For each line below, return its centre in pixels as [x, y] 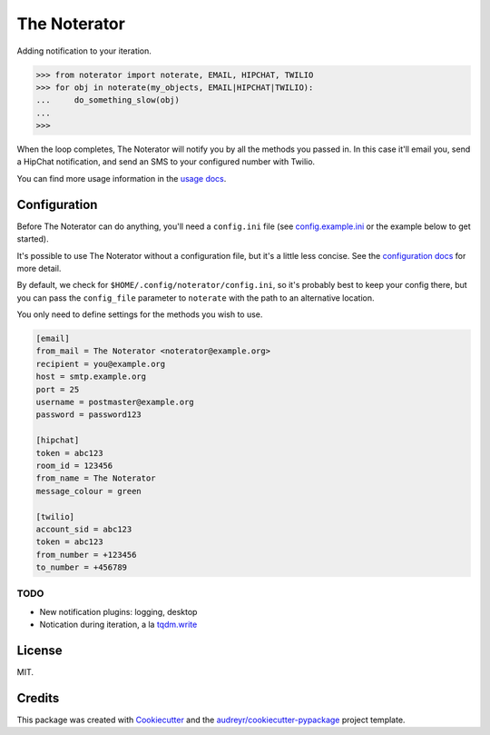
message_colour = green [89, 491]
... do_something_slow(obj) [108, 100]
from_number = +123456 [86, 555]
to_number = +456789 [81, 567]
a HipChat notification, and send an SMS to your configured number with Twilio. [166, 162]
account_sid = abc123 [84, 529]
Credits [38, 698]
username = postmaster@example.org [115, 402]
